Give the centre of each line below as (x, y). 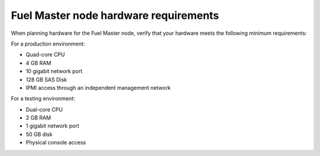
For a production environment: (48, 44)
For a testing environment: (43, 99)
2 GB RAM (39, 118)
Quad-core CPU (45, 55)
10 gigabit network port (54, 71)
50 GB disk (39, 134)
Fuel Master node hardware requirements (115, 15)
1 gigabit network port (52, 126)
